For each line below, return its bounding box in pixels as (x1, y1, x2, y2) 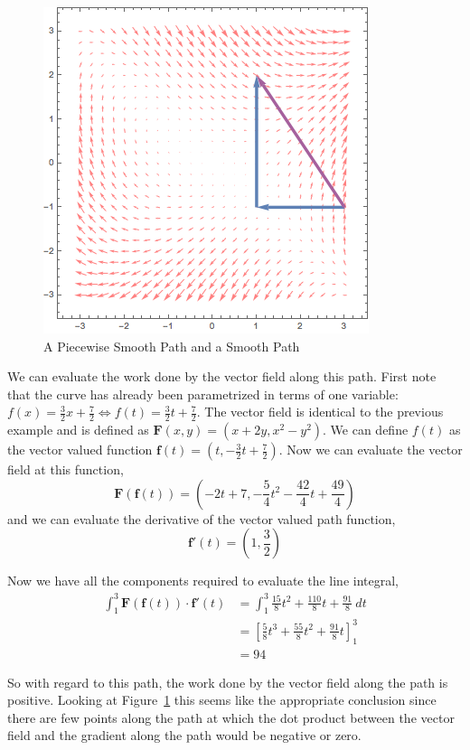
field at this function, (7, 460, 124, 479)
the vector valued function (7, 440, 153, 459)
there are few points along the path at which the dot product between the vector (7, 708, 455, 727)
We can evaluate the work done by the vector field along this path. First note (7, 367, 437, 386)
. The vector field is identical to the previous (196, 402, 444, 421)
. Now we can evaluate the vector (278, 440, 463, 459)
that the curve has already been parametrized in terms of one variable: (7, 384, 399, 403)
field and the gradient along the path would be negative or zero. (7, 726, 362, 745)
